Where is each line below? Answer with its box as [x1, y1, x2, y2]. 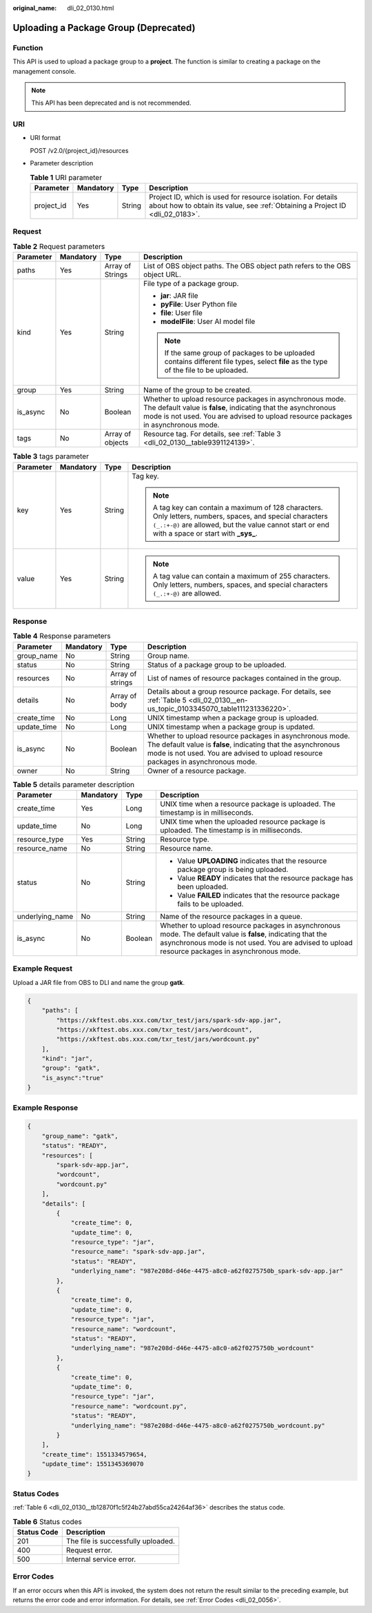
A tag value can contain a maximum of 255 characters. [152, 571, 331, 580]
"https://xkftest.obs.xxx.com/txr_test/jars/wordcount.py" [56, 1035, 260, 1044]
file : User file [161, 308, 203, 318]
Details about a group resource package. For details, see [147, 687, 331, 696]
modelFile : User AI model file [161, 317, 256, 327]
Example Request [12, 964, 72, 973]
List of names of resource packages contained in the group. [147, 673, 342, 682]
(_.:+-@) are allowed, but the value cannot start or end [152, 520, 330, 529]
